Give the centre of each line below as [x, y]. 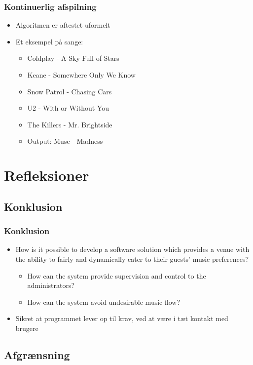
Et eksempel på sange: [49, 41]
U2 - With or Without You [68, 108]
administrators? [51, 285]
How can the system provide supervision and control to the [117, 275]
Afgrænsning [37, 354]
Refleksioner [47, 175]
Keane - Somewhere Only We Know [81, 75]
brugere [27, 328]
